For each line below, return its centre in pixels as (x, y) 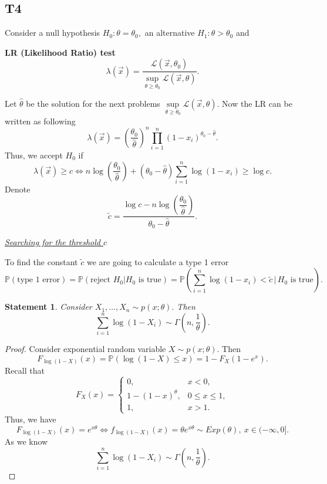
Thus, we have (31, 419)
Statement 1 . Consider (48, 307)
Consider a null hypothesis (53, 33)
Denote (18, 189)
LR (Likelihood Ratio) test (60, 52)
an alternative (170, 33)
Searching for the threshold (53, 242)
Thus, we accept (34, 155)
